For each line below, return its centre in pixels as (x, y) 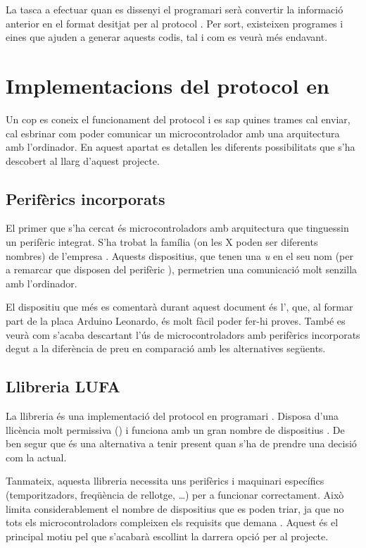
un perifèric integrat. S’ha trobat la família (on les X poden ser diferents (162, 242)
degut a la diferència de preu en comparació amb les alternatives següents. (166, 348)
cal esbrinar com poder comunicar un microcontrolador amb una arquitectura (173, 133)
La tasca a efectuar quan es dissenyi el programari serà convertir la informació (175, 9)
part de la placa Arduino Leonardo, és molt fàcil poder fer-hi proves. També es (176, 321)
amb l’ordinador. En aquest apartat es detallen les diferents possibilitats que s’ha (181, 147)
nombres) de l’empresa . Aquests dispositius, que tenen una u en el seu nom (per (179, 255)
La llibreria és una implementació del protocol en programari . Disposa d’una (172, 416)
